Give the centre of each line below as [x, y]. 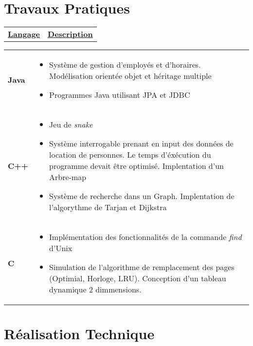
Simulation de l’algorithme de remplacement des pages [142, 267]
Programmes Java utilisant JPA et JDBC [120, 95]
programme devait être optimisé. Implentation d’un [136, 166]
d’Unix [61, 248]
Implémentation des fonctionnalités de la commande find [145, 237]
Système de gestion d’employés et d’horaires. [125, 65]
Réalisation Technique [79, 334]
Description [70, 34]
